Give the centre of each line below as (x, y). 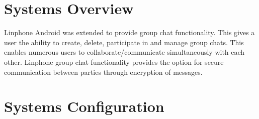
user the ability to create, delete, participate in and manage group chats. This (124, 42)
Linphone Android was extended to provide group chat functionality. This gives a (129, 32)
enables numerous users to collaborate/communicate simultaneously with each (124, 52)
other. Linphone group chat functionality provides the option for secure (114, 62)
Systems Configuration (84, 106)
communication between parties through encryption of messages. (103, 72)
